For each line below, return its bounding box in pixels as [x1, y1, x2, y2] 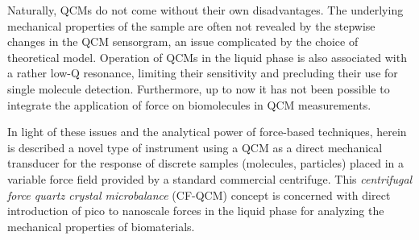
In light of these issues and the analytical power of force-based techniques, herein [7, 123, 407, 140]
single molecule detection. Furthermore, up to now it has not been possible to [7, 80, 390, 97]
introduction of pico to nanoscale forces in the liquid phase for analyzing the [7, 202, 384, 219]
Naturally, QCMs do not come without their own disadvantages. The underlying [7, 2, 404, 18]
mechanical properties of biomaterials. [7, 217, 195, 234]
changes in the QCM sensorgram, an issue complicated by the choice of [7, 33, 359, 50]
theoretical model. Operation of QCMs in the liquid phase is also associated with [7, 48, 407, 65]
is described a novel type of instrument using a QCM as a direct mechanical [7, 139, 383, 155]
